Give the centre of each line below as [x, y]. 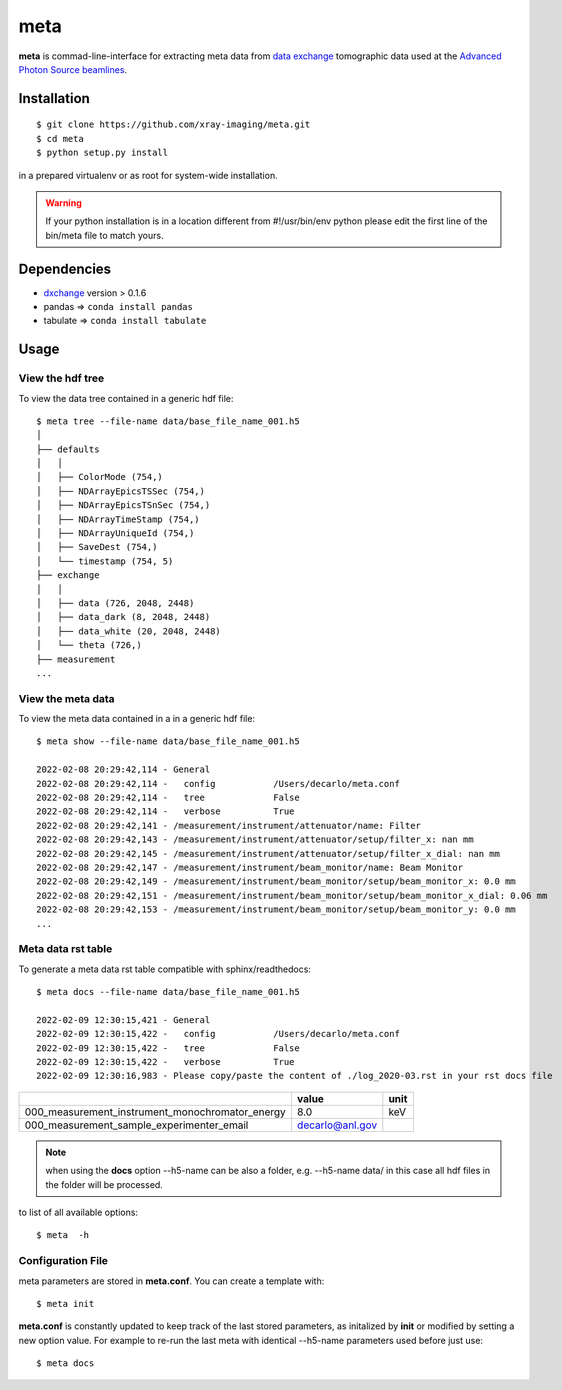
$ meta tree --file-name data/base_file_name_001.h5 [168, 421]
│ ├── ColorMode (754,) [100, 477]
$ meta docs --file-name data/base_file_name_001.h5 [168, 992]
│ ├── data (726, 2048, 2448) [115, 603]
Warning [63, 202]
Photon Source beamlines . [73, 69]
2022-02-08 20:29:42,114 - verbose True [165, 811]
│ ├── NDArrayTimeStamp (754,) [118, 519]
